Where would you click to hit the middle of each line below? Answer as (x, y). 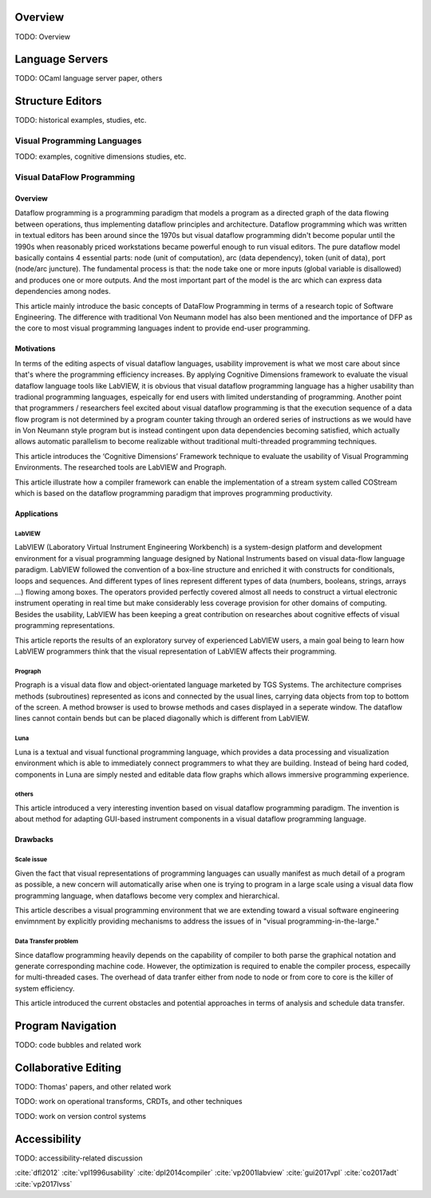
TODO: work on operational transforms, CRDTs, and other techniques (129, 1101)
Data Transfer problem (47, 942)
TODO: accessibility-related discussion (79, 1158)
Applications (37, 514)
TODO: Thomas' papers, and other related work (93, 1087)
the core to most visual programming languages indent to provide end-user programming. (162, 328)
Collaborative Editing (68, 1068)
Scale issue (31, 860)
